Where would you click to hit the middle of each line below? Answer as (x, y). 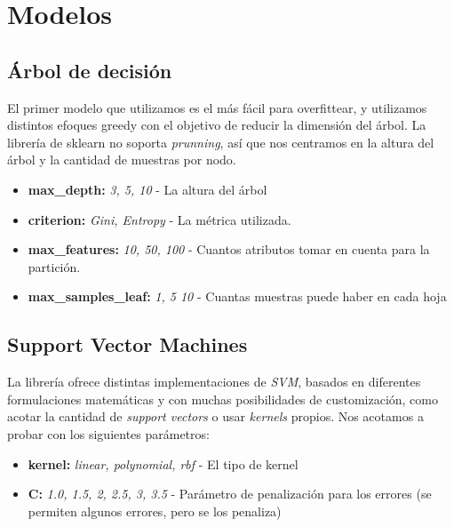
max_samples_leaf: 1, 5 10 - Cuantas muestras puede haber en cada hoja (237, 296)
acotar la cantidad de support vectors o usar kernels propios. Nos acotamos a (215, 416)
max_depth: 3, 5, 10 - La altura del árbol (147, 189)
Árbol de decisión (90, 70)
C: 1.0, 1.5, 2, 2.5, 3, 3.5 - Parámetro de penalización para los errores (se (230, 494)
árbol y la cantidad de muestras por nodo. (122, 160)
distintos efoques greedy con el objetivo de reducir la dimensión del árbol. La (217, 125)
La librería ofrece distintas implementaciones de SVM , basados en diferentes (214, 382)
